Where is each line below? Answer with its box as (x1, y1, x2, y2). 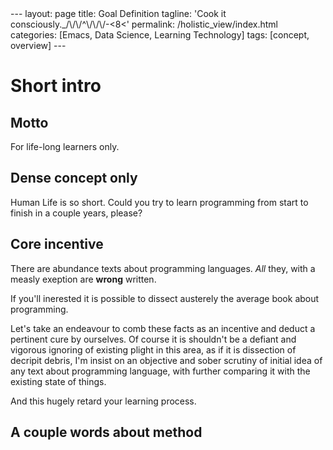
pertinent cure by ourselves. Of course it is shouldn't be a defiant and (10, 333, 297, 345)
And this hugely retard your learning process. (10, 395, 197, 407)
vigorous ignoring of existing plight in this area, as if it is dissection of (10, 343, 297, 356)
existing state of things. (10, 375, 107, 387)
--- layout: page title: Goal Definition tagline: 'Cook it (10, 8, 227, 19)
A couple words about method (10, 424, 203, 441)
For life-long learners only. (10, 141, 120, 152)
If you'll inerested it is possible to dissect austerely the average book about (10, 292, 320, 304)
